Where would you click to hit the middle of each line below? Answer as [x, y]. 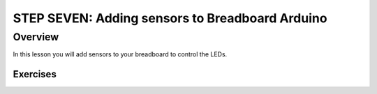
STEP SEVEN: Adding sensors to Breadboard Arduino [170, 18]
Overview [36, 37]
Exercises [35, 74]
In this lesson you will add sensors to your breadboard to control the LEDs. [120, 54]
